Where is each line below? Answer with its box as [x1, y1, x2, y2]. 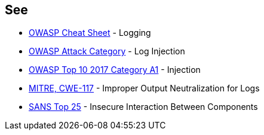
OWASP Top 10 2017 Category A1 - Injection [29, 65, 201, 75]
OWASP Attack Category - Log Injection [29, 46, 185, 57]
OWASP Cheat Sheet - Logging [29, 27, 151, 38]
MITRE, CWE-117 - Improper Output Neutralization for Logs [29, 83, 260, 94]
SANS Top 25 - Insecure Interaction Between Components [29, 102, 258, 112]
